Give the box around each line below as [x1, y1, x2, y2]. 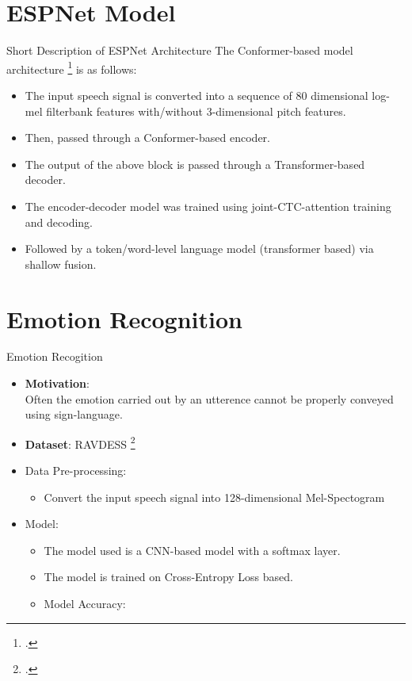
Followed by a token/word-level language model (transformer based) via [25, 240, 374, 257]
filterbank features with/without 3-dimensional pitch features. [46, 102, 346, 119]
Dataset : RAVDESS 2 [25, 433, 135, 452]
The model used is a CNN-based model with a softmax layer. [44, 541, 341, 558]
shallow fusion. [25, 255, 97, 272]
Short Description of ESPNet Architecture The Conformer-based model [6, 42, 353, 59]
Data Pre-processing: [25, 462, 127, 479]
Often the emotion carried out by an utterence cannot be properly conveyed [25, 390, 394, 407]
